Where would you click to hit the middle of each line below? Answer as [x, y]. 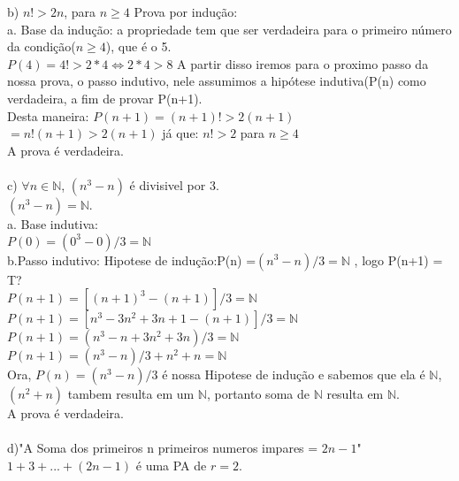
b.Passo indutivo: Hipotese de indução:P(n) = [132, 260]
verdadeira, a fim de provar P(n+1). [105, 98]
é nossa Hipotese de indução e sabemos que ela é [294, 374]
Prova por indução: [186, 11]
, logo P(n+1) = [398, 260]
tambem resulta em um [131, 394]
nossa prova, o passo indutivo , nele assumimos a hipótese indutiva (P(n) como [217, 81]
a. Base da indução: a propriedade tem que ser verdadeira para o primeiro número [229, 29]
